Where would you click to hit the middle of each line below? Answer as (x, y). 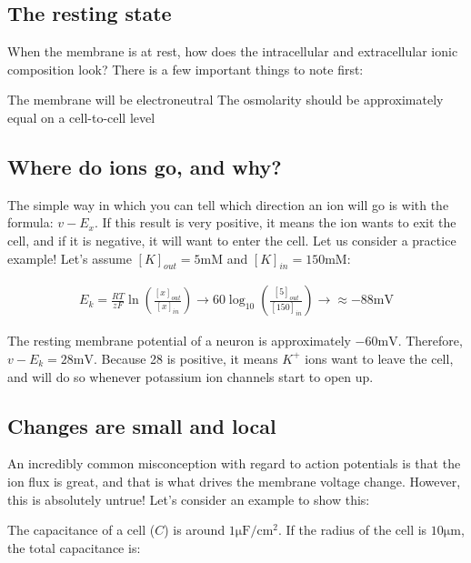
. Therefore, (430, 341)
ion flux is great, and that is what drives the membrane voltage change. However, (234, 481)
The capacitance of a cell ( (81, 530)
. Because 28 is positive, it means (185, 358)
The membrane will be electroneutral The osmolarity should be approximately (225, 100)
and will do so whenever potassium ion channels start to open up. (190, 376)
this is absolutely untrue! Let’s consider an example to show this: (189, 499)
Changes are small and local (142, 425)
